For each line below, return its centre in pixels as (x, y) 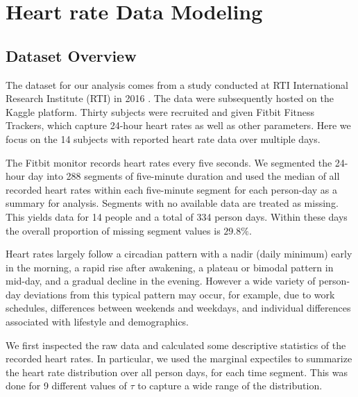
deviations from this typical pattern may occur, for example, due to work (179, 294)
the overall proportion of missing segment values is (113, 230)
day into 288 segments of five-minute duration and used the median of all (184, 176)
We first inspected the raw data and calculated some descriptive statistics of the (176, 345)
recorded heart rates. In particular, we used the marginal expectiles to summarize (179, 358)
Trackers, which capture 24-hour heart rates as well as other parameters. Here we (178, 125)
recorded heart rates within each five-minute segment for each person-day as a (172, 189)
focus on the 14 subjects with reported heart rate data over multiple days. (163, 138)
